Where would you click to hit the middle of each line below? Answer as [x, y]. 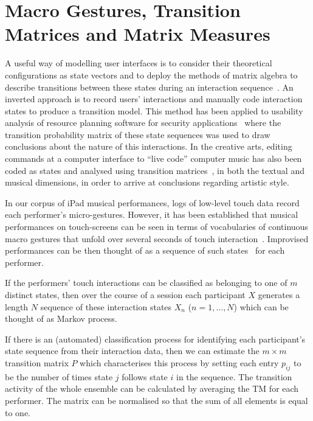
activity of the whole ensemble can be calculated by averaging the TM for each [152, 388]
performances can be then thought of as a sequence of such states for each [145, 250]
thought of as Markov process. [61, 318]
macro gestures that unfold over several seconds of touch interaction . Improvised [157, 238]
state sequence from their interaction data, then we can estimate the [132, 351]
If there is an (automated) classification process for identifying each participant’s [155, 339]
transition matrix [37, 362]
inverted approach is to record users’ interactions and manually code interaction [154, 99]
